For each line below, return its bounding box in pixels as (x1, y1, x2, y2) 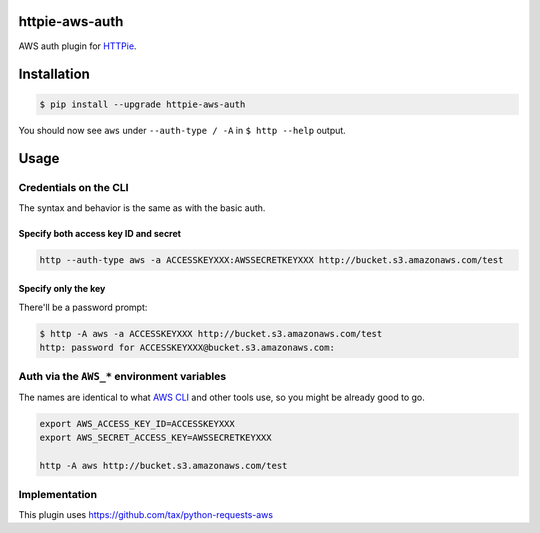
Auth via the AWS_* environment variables (18, 370, 227, 384)
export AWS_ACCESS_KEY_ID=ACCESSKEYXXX (39, 418, 235, 429)
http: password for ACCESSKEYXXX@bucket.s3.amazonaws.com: (39, 342, 335, 353)
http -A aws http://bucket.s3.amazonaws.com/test (39, 460, 288, 471)
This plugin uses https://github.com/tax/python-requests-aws (18, 508, 274, 520)
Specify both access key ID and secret (18, 227, 182, 239)
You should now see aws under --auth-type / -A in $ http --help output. (18, 124, 347, 136)
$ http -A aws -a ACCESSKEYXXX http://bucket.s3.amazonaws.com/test (39, 328, 383, 339)
